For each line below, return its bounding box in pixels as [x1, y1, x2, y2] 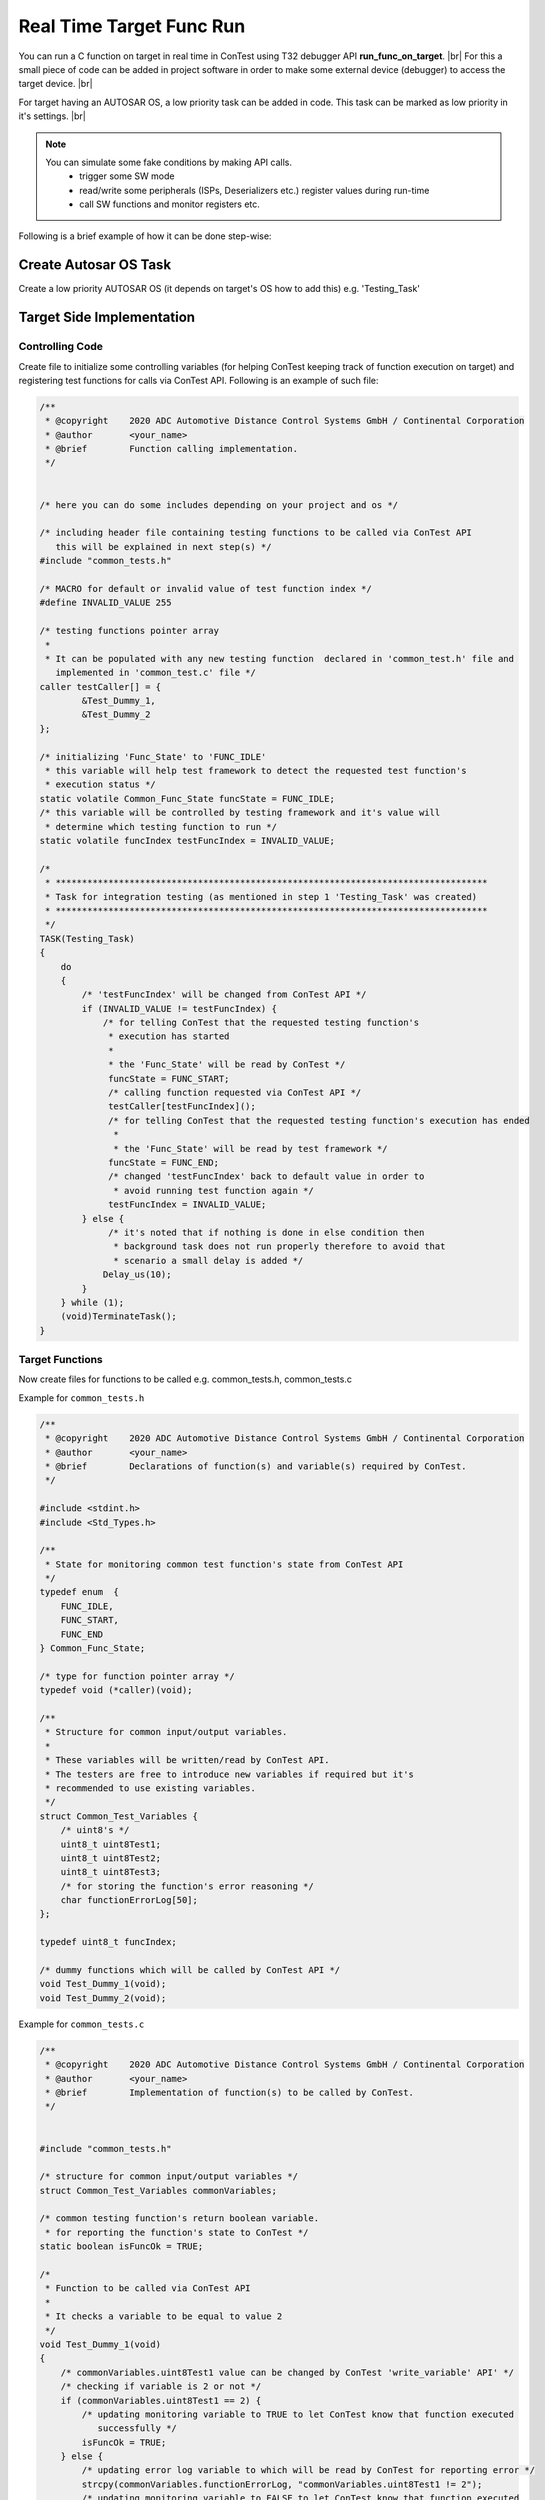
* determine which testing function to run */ [45, 821, 277, 832]
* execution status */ [45, 779, 157, 790]
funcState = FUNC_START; [108, 1073, 230, 1084]
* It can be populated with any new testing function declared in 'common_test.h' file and [45, 653, 515, 664]
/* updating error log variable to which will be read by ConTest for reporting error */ [81, 2465, 535, 2476]
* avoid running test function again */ [113, 1185, 314, 1196]
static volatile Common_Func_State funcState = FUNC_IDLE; [39, 793, 335, 804]
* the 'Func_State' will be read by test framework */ [113, 1143, 388, 1154]
